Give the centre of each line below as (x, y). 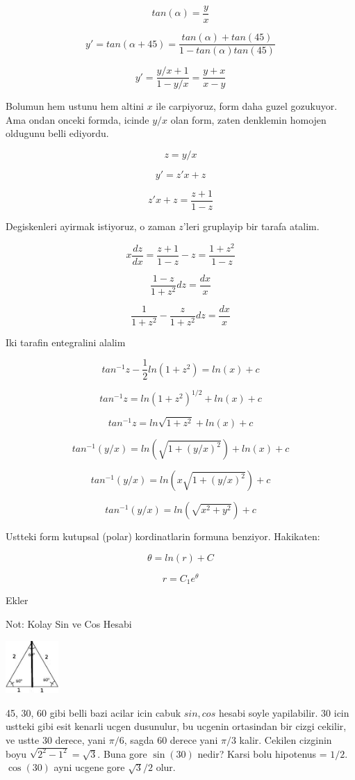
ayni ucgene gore (89, 767)
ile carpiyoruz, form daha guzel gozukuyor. (247, 106)
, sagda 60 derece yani (171, 739)
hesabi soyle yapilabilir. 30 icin (284, 712)
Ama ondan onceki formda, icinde (77, 119)
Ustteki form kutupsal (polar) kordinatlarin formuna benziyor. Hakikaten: (163, 536)
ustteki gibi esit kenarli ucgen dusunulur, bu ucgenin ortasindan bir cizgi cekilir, (176, 726)
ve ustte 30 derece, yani (56, 739)
